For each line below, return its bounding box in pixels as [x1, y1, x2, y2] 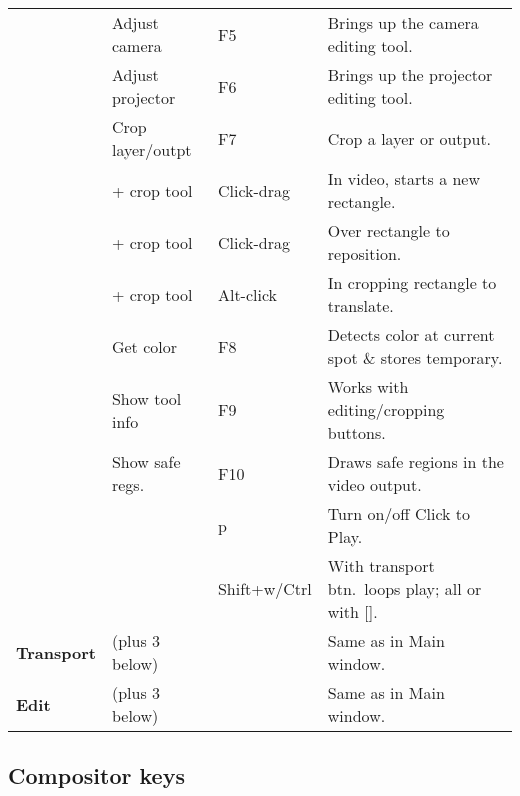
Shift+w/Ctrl [217, 577, 312, 600]
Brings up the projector [327, 63, 493, 86]
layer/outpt [111, 138, 192, 161]
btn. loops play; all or [327, 577, 482, 600]
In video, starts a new [327, 167, 481, 190]
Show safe [111, 450, 181, 473]
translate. [327, 294, 394, 317]
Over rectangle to [327, 219, 450, 242]
